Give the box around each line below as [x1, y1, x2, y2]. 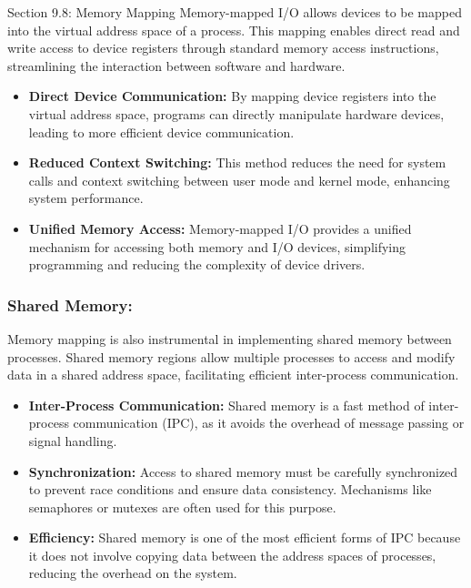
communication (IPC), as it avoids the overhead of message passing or [73, 413, 465, 432]
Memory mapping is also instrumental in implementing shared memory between [7, 329, 452, 348]
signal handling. [28, 431, 117, 450]
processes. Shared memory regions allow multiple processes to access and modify [7, 347, 456, 366]
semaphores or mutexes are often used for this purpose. [28, 497, 336, 516]
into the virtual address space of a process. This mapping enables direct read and [7, 20, 460, 39]
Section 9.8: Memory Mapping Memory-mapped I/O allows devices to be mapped [7, 3, 462, 21]
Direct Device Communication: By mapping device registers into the [28, 86, 436, 106]
